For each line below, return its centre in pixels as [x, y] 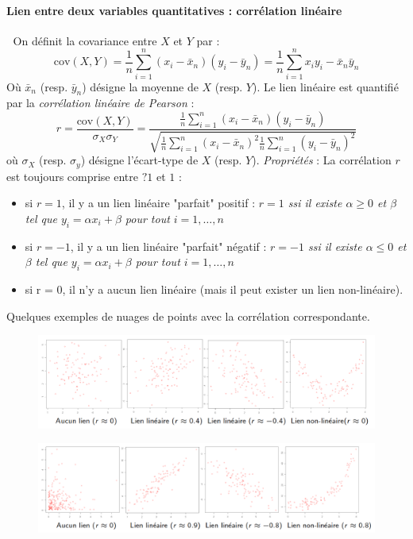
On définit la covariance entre [85, 40]
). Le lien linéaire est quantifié [325, 86]
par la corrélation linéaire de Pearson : [100, 103]
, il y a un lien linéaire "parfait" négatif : [168, 246]
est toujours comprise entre [72, 176]
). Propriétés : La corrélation [322, 160]
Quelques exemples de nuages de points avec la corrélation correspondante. [188, 316]
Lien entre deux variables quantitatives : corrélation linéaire [174, 10]
